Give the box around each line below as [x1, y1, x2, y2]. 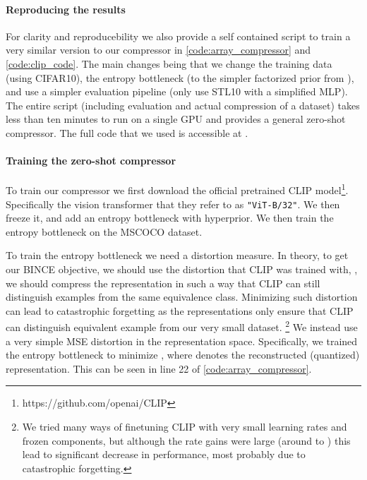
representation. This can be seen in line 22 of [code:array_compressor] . [6, 361, 312, 376]
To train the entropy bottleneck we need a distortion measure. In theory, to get [6, 248, 349, 263]
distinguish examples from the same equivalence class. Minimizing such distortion [6, 289, 358, 304]
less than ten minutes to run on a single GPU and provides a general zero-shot [6, 112, 346, 126]
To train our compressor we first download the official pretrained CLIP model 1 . [6, 181, 349, 197]
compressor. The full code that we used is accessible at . [6, 125, 248, 140]
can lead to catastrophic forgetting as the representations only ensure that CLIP [6, 303, 354, 318]
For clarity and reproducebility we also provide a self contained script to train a [6, 28, 351, 43]
